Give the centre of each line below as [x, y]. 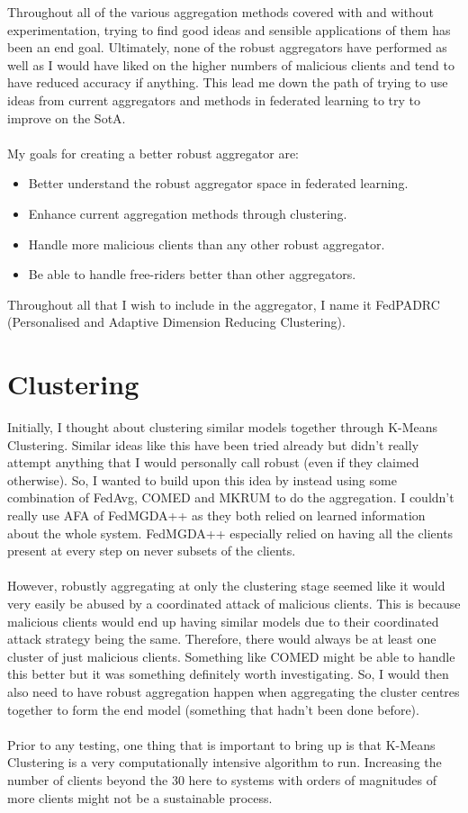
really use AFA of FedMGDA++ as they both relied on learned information [216, 515]
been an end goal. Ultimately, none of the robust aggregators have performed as [227, 47]
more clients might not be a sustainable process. [140, 797]
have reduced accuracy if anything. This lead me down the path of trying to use [228, 82]
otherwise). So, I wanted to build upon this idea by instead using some [202, 479]
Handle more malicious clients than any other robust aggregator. [207, 244]
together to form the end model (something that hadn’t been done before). [213, 709]
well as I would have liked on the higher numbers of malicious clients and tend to [231, 64]
